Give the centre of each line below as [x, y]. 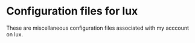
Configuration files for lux [72, 11]
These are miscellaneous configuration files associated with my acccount [97, 28]
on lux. [14, 34]
